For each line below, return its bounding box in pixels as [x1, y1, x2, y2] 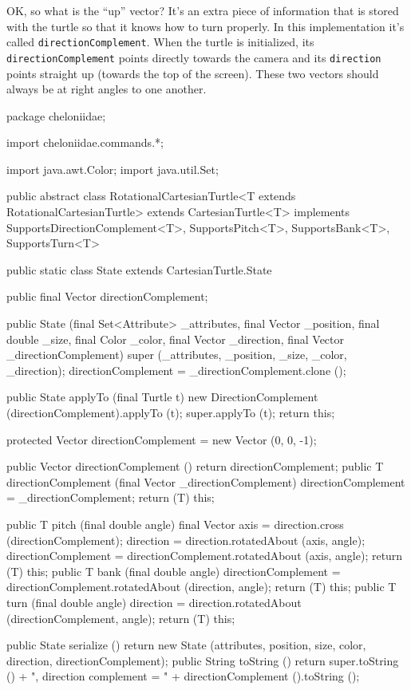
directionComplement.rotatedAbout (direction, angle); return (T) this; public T [6, 578, 397, 595]
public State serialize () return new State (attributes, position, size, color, [6, 637, 366, 653]
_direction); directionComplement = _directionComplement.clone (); [6, 361, 346, 378]
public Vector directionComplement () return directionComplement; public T [6, 458, 384, 475]
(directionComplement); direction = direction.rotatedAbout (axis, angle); [6, 531, 366, 548]
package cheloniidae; [6, 107, 106, 124]
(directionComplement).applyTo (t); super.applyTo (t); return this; [6, 404, 335, 420]
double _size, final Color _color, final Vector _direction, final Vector [6, 330, 345, 347]
